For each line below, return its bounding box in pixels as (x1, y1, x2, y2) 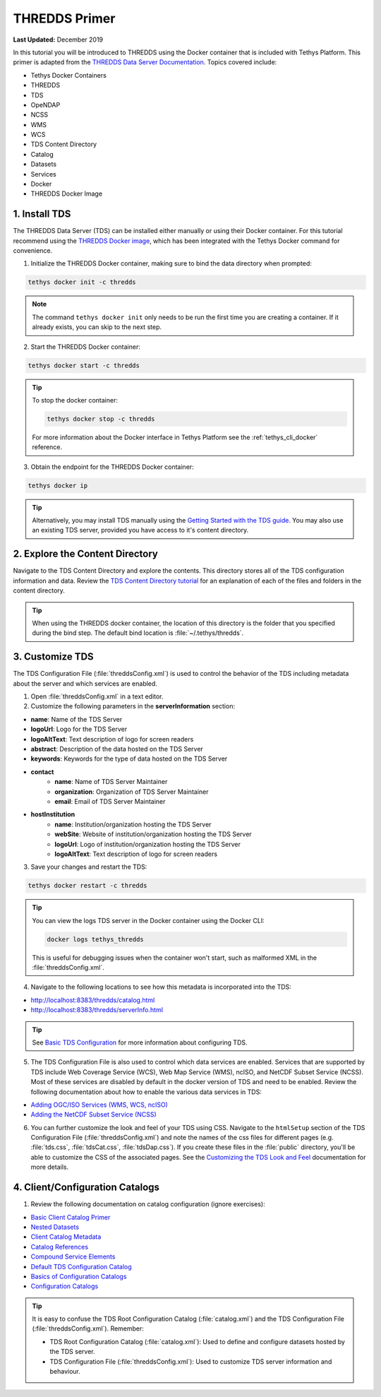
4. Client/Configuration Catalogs (13, 1182, 160, 1194)
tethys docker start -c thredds (28, 361, 140, 369)
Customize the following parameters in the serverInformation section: (30, 702, 236, 711)
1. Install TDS (13, 208, 71, 220)
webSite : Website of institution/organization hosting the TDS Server (54, 830, 252, 838)
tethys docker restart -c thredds (28, 881, 147, 890)
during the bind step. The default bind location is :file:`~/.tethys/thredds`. (32, 629, 244, 637)
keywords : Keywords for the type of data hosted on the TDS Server (30, 754, 228, 763)
